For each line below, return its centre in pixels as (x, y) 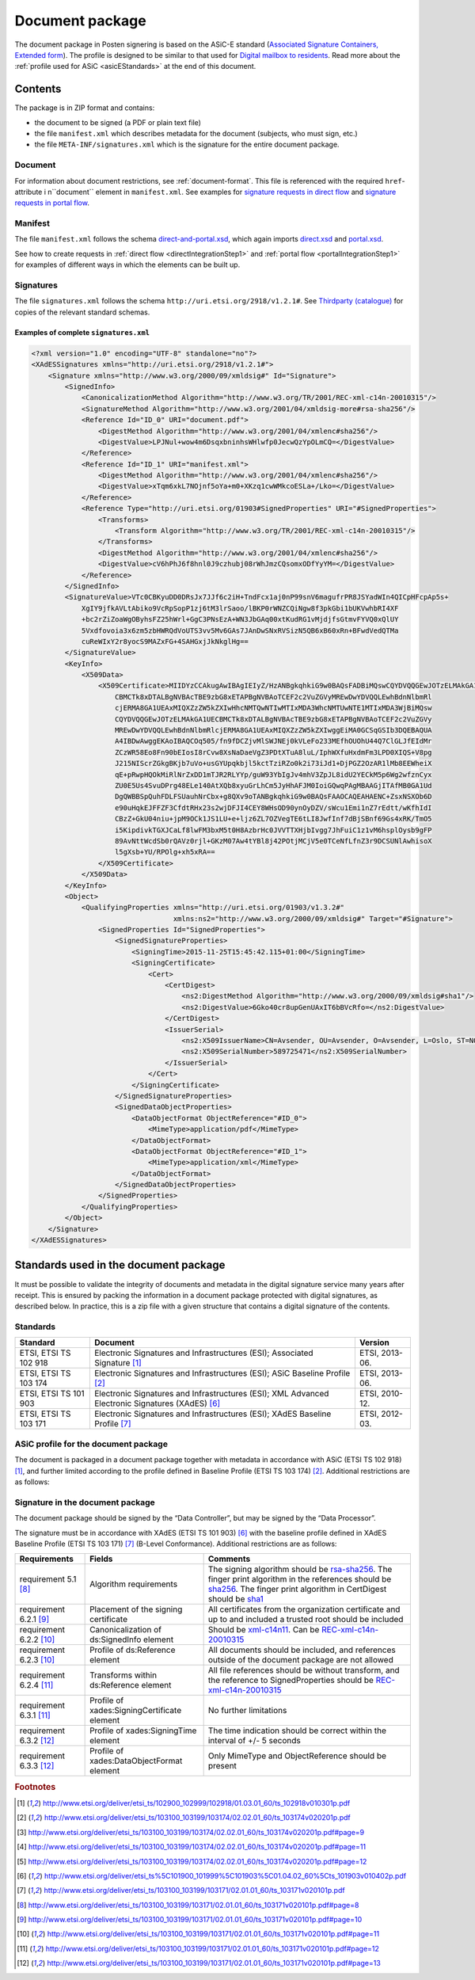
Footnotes (35, 1787)
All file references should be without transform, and (304, 1670)
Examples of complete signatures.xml (82, 332)
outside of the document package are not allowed (300, 1660)
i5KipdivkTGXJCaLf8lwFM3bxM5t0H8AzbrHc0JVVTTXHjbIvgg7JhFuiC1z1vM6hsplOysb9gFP (274, 830)
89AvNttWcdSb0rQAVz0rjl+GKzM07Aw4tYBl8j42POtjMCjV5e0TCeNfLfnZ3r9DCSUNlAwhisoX (274, 841)
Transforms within (123, 1675)
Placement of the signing (136, 1609)
